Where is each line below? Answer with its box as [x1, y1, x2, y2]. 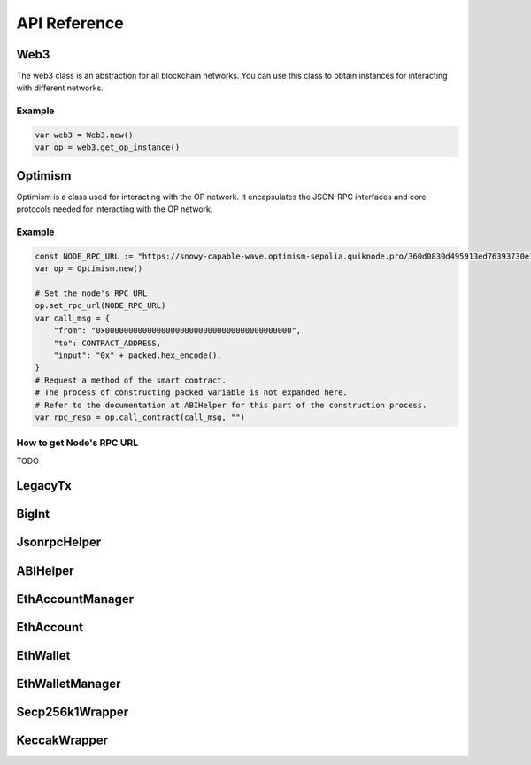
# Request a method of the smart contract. [35, 375, 227, 385]
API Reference [16, 13, 124, 33]
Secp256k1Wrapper [16, 704, 129, 719]
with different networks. [16, 82, 104, 93]
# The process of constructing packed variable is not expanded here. [35, 388, 349, 398]
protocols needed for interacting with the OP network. [16, 204, 213, 214]
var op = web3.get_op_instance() [35, 143, 181, 152]
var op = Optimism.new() [35, 264, 143, 274]
